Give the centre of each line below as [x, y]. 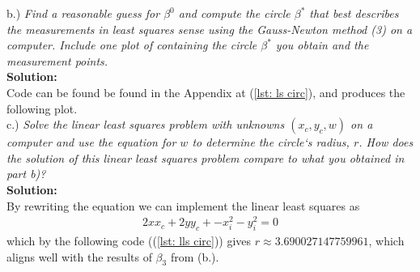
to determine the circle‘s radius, [271, 142]
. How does [386, 142]
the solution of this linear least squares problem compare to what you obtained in [206, 157]
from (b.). [195, 256]
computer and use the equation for [91, 142]
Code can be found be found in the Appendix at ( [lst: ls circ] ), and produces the [206, 92]
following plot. [42, 108]
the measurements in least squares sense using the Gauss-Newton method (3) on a [210, 29]
